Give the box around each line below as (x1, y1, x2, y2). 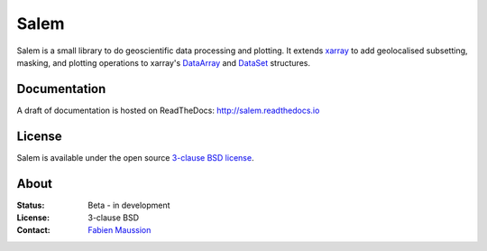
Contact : (16, 225, 51, 236)
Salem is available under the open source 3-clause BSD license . (16, 152, 254, 163)
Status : (16, 200, 45, 210)
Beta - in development (87, 200, 170, 210)
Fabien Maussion (87, 225, 152, 236)
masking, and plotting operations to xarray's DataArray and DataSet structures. (16, 57, 311, 68)
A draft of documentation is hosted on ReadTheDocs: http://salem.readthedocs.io (16, 105, 320, 116)
